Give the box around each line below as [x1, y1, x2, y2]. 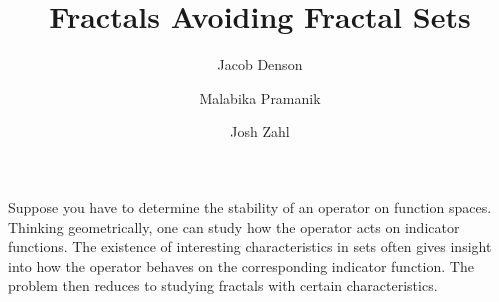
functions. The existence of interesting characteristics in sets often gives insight [8, 236, 492, 257]
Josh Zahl [230, 121, 290, 142]
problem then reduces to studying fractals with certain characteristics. [8, 275, 438, 296]
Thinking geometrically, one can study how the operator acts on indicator [8, 216, 460, 237]
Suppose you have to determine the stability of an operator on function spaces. [8, 196, 492, 217]
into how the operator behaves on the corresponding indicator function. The [8, 255, 474, 276]
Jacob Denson [217, 54, 303, 75]
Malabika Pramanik [199, 87, 321, 108]
